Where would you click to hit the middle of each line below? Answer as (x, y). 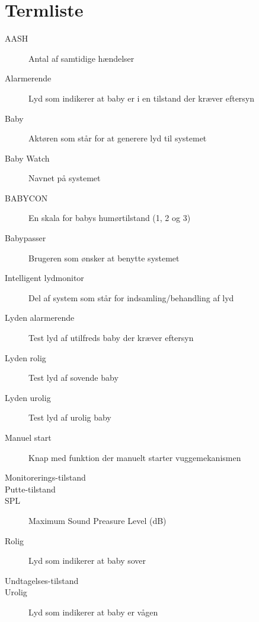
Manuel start (28, 437)
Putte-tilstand (30, 489)
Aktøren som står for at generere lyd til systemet (118, 138)
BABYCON (26, 198)
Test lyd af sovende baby (73, 378)
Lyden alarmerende (40, 318)
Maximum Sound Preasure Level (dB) (97, 520)
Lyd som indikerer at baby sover (87, 561)
